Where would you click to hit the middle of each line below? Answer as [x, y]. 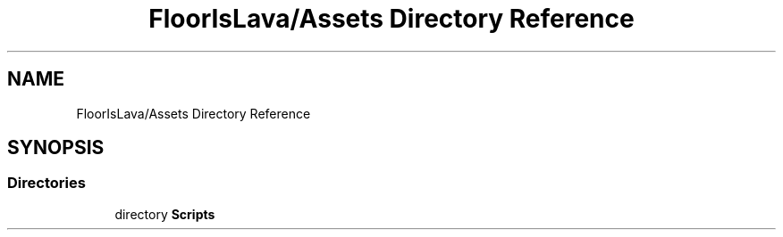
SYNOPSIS [56, 148]
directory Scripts [165, 214]
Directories [46, 183]
